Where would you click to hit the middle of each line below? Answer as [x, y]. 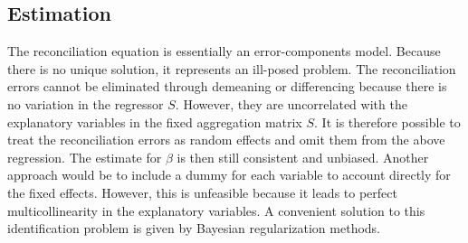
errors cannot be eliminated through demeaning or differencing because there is [227, 86]
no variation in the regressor [86, 103]
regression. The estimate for [85, 157]
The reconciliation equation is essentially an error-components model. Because [224, 51]
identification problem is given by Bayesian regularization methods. [194, 228]
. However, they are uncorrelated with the [291, 103]
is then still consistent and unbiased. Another [303, 157]
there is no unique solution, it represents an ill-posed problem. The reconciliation [232, 68]
